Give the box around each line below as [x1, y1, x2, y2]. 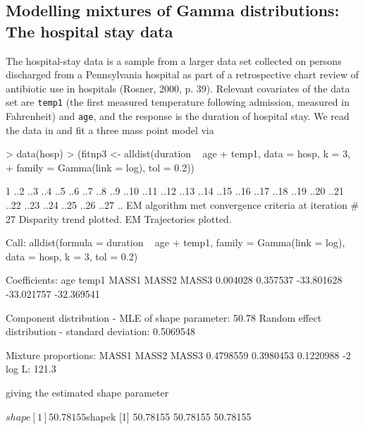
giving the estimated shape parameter [6, 385, 169, 399]
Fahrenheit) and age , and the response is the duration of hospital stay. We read [6, 109, 349, 123]
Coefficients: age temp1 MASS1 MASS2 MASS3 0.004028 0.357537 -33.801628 [6, 272, 342, 287]
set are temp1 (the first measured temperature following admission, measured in [6, 95, 349, 109]
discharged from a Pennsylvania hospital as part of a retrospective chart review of [6, 67, 359, 82]
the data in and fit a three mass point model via [6, 122, 214, 137]
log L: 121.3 [6, 361, 56, 376]
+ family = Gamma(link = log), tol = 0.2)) [6, 159, 195, 174]
